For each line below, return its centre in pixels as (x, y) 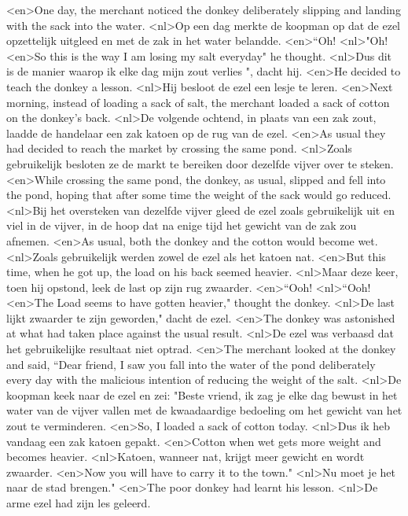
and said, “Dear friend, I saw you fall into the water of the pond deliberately (191, 364)
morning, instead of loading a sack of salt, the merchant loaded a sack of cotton (198, 102)
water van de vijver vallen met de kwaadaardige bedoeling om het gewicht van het (204, 410)
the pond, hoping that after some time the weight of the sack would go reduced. (199, 195)
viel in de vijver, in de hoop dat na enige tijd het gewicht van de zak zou (182, 225)
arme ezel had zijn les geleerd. (79, 503)
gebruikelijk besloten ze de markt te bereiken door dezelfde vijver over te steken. (200, 163)
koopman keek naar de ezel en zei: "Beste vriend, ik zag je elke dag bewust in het (202, 394)
